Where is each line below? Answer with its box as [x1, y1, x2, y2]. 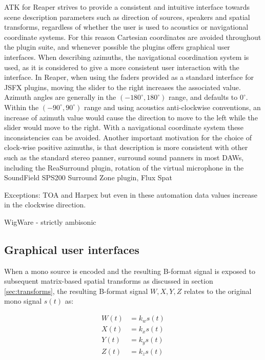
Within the [4, 101, 39, 112]
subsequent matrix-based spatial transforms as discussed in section [4, 276, 213, 286]
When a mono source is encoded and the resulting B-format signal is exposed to [4, 265, 255, 276]
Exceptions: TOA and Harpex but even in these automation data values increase [4, 189, 258, 200]
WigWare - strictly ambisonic [4, 216, 96, 227]
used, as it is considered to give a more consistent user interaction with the [4, 61, 239, 72]
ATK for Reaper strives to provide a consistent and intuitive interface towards [4, 2, 250, 12]
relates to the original [184, 285, 252, 296]
